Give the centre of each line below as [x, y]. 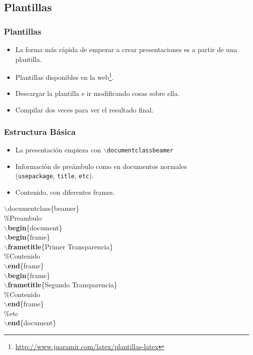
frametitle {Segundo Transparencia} [63, 285]
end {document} [32, 323]
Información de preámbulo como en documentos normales [101, 166]
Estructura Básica [40, 131]
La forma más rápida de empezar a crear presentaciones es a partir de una [126, 49]
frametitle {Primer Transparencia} [60, 246]
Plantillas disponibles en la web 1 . [64, 76]
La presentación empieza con [58, 149]
